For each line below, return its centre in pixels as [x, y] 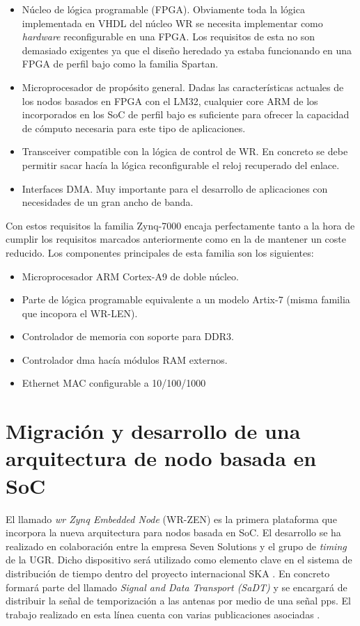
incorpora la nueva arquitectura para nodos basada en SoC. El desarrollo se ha [173, 532]
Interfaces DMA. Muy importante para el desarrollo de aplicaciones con [175, 188]
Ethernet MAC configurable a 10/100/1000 [114, 383]
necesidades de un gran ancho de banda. [108, 202]
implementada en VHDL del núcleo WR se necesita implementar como [172, 23]
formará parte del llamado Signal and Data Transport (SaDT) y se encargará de [177, 587]
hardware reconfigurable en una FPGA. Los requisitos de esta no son [169, 37]
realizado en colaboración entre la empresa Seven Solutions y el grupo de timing [176, 546]
